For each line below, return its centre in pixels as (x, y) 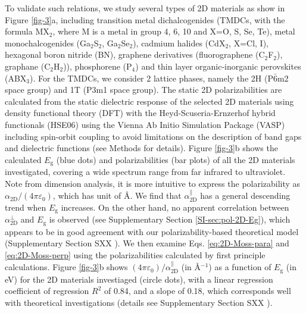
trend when (26, 207)
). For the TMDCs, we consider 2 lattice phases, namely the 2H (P (152, 78)
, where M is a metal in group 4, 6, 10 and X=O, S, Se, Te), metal (174, 31)
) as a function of (240, 267)
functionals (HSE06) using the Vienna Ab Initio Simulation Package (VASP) (145, 124)
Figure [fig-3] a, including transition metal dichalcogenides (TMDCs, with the (145, 19)
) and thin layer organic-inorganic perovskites (218, 66)
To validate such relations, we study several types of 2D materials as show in (145, 8)
